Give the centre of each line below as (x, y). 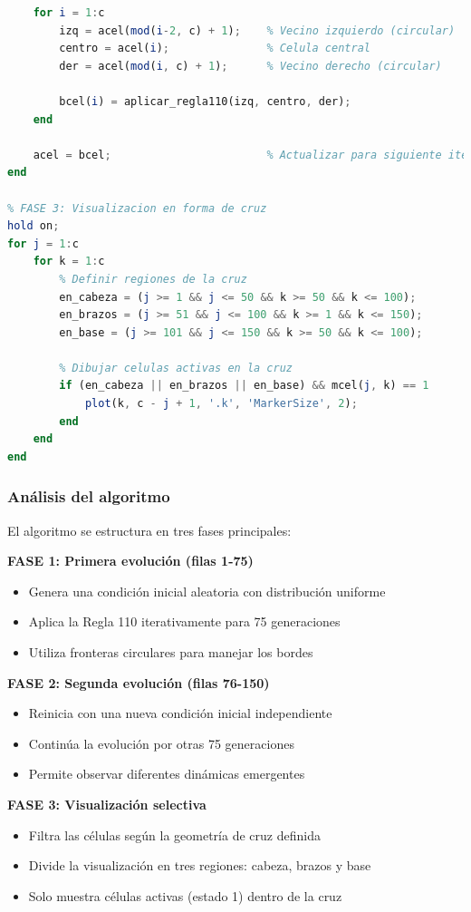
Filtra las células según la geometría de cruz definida (174, 834)
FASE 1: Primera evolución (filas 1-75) (130, 561)
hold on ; (34, 226)
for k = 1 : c (69, 262)
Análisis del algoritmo (89, 496)
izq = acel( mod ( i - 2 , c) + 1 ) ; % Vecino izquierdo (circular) (257, 30)
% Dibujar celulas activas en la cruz (176, 368)
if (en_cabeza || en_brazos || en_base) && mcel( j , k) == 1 (244, 386)
